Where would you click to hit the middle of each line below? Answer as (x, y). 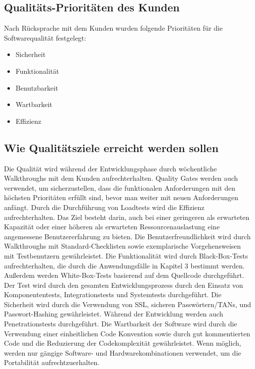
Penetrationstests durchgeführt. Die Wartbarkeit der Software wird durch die (121, 324)
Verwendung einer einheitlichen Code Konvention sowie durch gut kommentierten (127, 333)
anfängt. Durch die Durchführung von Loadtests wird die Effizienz (104, 207)
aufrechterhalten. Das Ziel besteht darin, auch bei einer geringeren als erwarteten (127, 217)
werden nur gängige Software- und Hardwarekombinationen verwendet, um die (123, 352)
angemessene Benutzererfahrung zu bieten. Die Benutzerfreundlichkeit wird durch (127, 236)
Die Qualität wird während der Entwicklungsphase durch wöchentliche (110, 168)
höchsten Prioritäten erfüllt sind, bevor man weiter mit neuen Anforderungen (121, 197)
